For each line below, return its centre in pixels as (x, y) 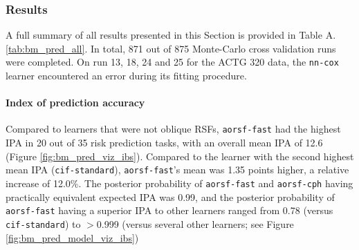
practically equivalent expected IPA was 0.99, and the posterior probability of (170, 196)
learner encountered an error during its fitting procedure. (126, 76)
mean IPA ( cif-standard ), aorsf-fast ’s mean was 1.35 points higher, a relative (177, 170)
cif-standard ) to (43, 223)
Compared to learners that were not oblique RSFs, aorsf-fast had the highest (173, 129)
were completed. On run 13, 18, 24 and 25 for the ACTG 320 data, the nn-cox (172, 62)
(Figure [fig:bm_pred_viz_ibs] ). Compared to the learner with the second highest (180, 156)
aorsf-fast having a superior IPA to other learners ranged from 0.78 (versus (169, 210)
